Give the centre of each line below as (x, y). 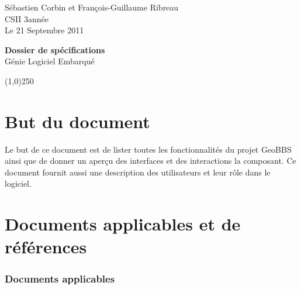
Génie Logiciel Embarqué (50, 61)
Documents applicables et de (123, 224)
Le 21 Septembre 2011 (44, 30)
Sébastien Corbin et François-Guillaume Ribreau (92, 7)
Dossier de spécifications (55, 49)
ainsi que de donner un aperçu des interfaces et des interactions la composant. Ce (150, 161)
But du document (77, 121)
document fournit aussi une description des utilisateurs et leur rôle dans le (138, 172)
